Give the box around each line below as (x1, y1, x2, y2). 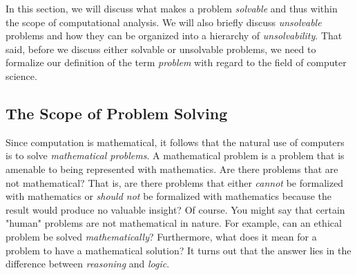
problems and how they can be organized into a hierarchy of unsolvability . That (6, 28, 342, 43)
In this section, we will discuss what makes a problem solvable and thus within (6, 1, 338, 15)
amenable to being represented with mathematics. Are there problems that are (6, 161, 338, 176)
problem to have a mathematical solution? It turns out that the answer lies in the (6, 243, 351, 257)
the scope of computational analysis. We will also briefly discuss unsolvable (6, 14, 322, 29)
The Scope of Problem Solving (6, 102, 228, 123)
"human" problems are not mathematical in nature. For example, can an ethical (6, 216, 342, 230)
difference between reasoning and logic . (6, 256, 170, 271)
